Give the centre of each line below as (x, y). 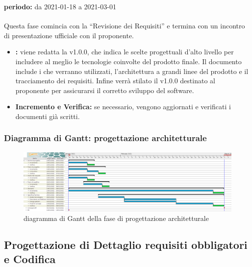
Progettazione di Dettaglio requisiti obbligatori (126, 245)
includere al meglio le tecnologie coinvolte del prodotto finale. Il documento (128, 61)
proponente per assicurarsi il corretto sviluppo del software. (105, 90)
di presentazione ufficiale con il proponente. (69, 35)
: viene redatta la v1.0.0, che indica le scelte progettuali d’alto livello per (125, 52)
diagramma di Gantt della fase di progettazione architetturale (116, 218)
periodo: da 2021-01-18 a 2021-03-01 (60, 6)
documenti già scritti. (48, 116)
